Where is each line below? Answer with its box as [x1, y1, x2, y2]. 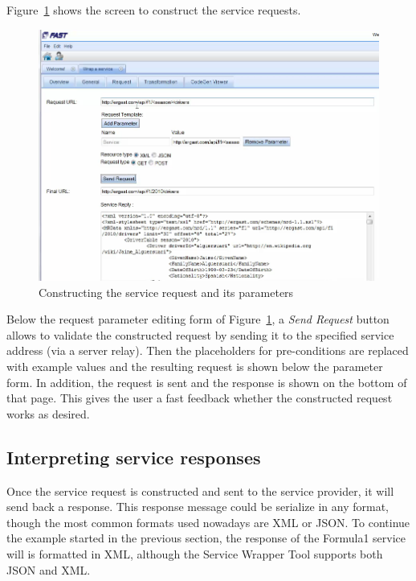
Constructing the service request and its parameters [39, 283, 294, 300]
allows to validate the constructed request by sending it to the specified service [6, 326, 394, 343]
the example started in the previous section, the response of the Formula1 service [6, 529, 406, 546]
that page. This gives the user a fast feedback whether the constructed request [6, 389, 393, 406]
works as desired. [6, 405, 90, 422]
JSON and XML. [6, 561, 91, 578]
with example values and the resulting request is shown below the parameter [6, 357, 383, 374]
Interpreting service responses [6, 444, 261, 469]
